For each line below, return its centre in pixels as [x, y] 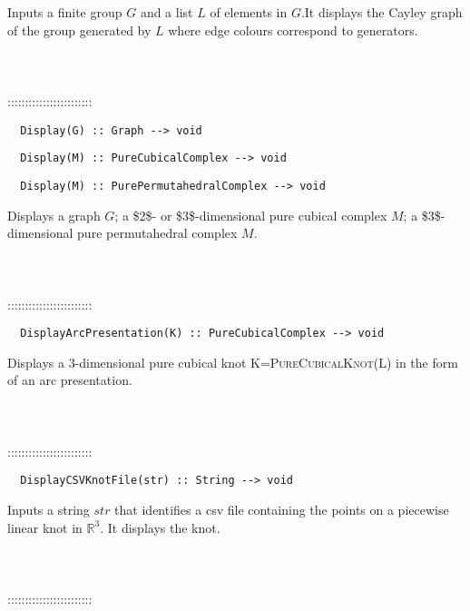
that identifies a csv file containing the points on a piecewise [282, 509]
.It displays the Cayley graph [382, 12]
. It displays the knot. [160, 527]
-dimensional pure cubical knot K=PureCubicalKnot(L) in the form [266, 362]
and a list [166, 12]
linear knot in [45, 527]
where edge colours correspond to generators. [293, 30]
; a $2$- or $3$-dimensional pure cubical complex [251, 215]
